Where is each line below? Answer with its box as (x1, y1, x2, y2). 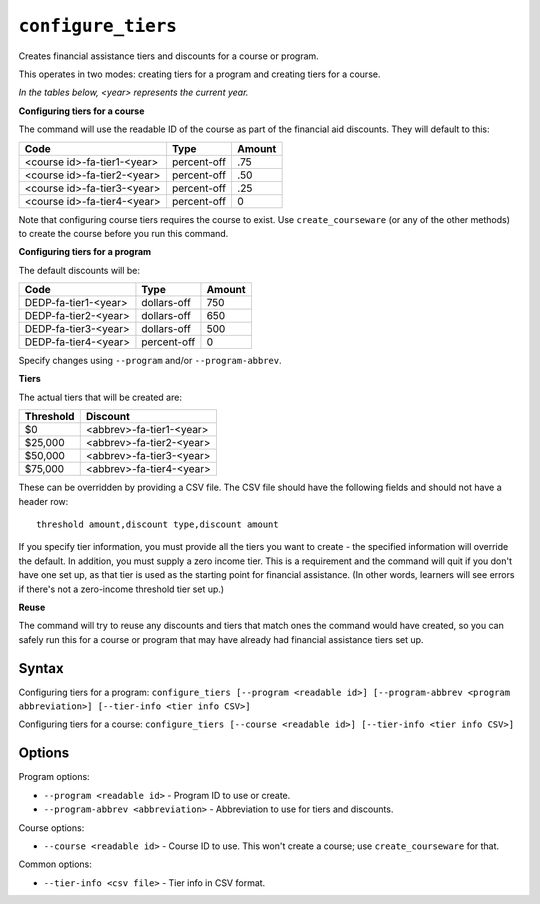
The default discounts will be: (18, 264, 140, 276)
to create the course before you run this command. (18, 227, 229, 239)
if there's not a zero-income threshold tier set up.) (18, 583, 225, 595)
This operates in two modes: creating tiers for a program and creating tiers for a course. (18, 68, 381, 80)
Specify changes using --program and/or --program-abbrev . (18, 355, 282, 367)
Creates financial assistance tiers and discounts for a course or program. (18, 50, 319, 62)
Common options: (18, 858, 92, 870)
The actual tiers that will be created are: (18, 391, 182, 403)
